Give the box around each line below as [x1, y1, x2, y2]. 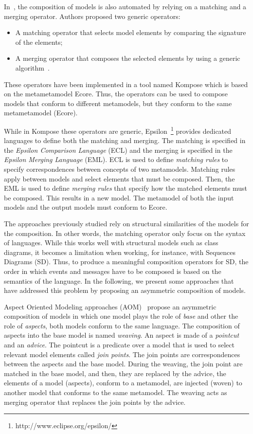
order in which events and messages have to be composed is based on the [4, 266, 221, 276]
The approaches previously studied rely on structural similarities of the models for [4, 218, 249, 228]
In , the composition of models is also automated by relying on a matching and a [4, 1, 247, 11]
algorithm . [15, 62, 50, 72]
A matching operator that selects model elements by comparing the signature [15, 27, 246, 37]
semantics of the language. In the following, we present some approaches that [4, 275, 234, 286]
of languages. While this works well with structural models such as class [4, 237, 218, 248]
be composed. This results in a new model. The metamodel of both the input [4, 192, 234, 202]
